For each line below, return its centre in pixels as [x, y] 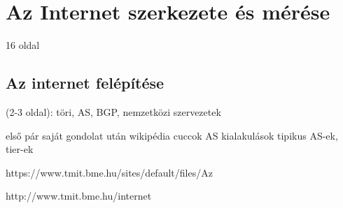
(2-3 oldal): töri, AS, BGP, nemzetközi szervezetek [113, 111]
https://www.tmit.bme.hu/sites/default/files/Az [109, 172]
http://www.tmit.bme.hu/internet [79, 196]
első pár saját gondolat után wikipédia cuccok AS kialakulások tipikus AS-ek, [172, 135]
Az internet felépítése [85, 83]
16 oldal [23, 45]
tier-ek [20, 149]
